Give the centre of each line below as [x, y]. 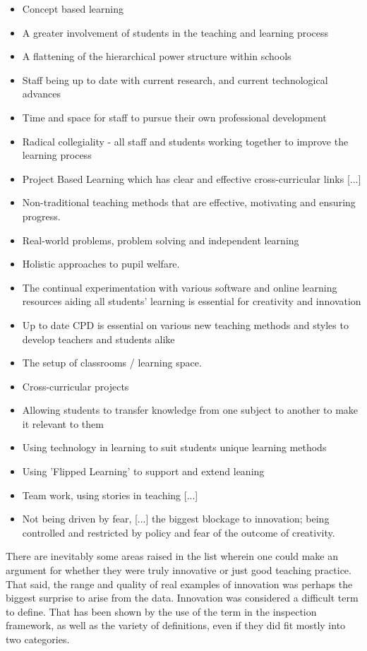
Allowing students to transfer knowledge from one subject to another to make [190, 410]
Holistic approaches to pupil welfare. [101, 264]
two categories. [38, 639]
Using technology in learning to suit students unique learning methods [174, 447]
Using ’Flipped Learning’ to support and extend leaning [143, 471]
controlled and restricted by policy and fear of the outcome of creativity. [179, 532]
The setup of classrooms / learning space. [112, 363]
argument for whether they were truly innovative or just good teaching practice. [179, 570]
